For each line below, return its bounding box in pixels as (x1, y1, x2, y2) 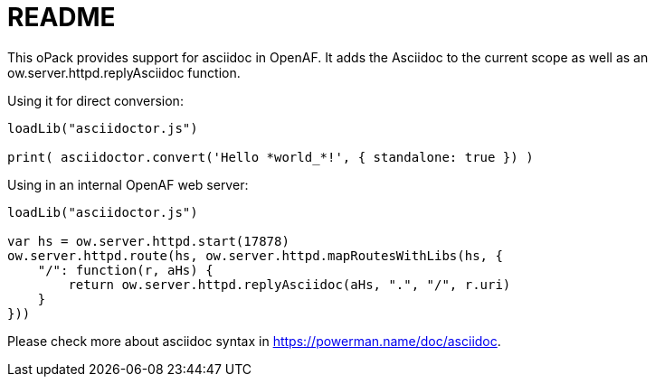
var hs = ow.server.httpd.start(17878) (7, 233, 290, 248)
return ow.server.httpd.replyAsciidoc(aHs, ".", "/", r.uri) (68, 276, 511, 292)
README (7, 2, 116, 33)
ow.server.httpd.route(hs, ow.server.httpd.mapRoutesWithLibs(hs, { (7, 248, 503, 263)
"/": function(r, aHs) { (37, 262, 214, 277)
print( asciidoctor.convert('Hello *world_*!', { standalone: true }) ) (7, 149, 534, 164)
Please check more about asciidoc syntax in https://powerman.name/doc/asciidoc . (7, 332, 501, 349)
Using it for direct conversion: (7, 92, 184, 108)
